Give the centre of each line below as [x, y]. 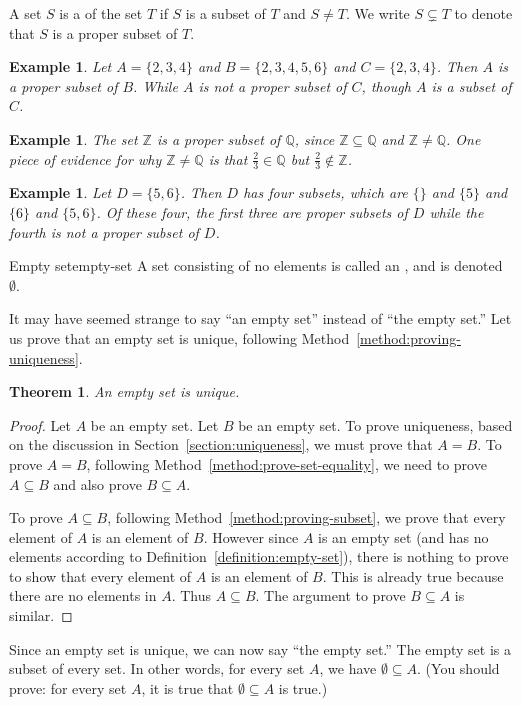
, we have [348, 668]
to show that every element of [100, 575]
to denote [483, 13]
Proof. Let [40, 424]
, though [386, 85]
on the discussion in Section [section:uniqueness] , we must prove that [221, 444]
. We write [377, 13]
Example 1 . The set [73, 138]
